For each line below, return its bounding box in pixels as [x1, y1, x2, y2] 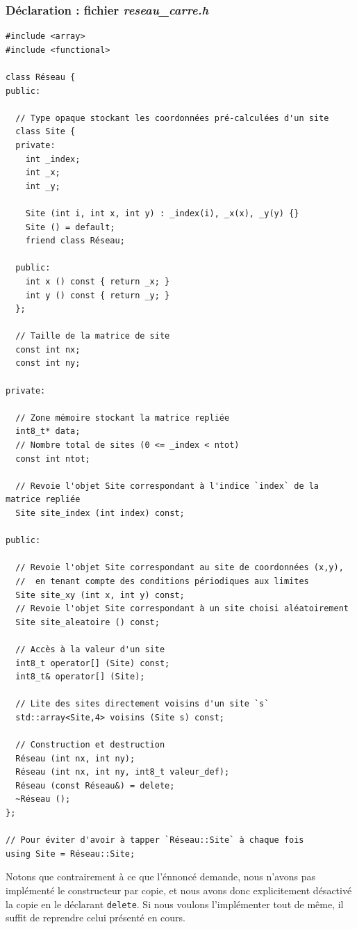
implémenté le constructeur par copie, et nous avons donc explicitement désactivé [6, 883, 352, 898]
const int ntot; [15, 453, 90, 464]
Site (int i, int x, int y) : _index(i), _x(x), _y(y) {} [25, 208, 299, 218]
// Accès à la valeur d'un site [15, 644, 165, 654]
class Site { [15, 127, 76, 137]
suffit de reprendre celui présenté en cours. [6, 910, 186, 925]
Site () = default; [25, 222, 115, 232]
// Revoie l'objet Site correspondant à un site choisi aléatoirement [15, 604, 349, 614]
